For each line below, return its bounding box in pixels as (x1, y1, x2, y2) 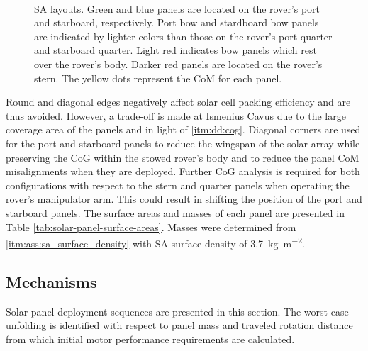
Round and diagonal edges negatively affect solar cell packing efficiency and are (6, 94, 351, 109)
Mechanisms (6, 270, 97, 292)
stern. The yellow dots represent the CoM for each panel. (34, 70, 282, 85)
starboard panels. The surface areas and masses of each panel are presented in (6, 205, 345, 220)
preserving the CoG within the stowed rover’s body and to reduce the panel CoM (6, 150, 359, 165)
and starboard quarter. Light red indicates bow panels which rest (34, 43, 317, 57)
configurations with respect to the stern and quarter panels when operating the (6, 177, 350, 192)
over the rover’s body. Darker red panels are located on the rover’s (34, 56, 323, 71)
